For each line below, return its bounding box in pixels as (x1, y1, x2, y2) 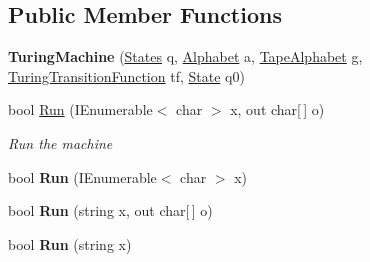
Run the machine (8, 132, 113, 153)
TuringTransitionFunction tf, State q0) (8, 65, 245, 86)
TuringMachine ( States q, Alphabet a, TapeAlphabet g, (8, 46, 363, 67)
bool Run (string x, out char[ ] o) (8, 200, 213, 221)
